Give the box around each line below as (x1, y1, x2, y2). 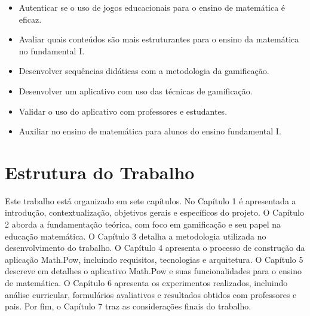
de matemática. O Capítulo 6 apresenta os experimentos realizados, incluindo (5, 277, 288, 289)
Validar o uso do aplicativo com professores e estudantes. (19, 105, 228, 117)
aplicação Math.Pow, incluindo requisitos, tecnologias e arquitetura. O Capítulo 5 (5, 253, 303, 265)
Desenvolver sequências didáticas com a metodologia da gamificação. (19, 65, 269, 77)
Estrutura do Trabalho (5, 159, 195, 184)
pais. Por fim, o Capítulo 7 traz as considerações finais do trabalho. (5, 300, 251, 312)
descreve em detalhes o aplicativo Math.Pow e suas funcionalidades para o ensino (5, 265, 302, 277)
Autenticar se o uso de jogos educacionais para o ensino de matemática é (19, 1, 286, 13)
